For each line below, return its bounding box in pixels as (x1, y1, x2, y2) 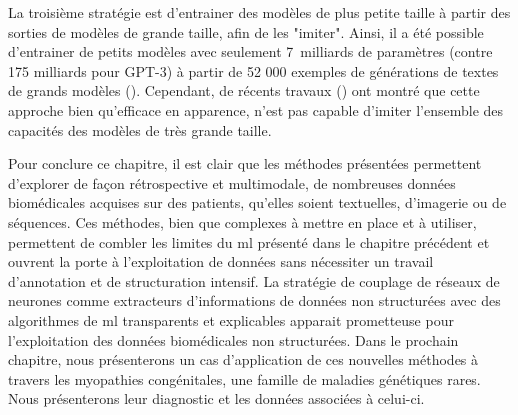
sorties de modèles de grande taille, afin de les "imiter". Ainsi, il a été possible (8, 21, 484, 42)
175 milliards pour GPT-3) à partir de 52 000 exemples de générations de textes (8, 60, 499, 81)
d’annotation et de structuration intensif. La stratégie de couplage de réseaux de (8, 270, 500, 291)
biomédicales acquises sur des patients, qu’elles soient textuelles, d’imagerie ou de (8, 192, 507, 213)
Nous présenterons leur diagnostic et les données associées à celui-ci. (8, 388, 425, 409)
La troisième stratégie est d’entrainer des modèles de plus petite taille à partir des (8, 2, 511, 22)
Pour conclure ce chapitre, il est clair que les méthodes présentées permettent (8, 153, 482, 174)
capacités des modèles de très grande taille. (8, 119, 272, 140)
